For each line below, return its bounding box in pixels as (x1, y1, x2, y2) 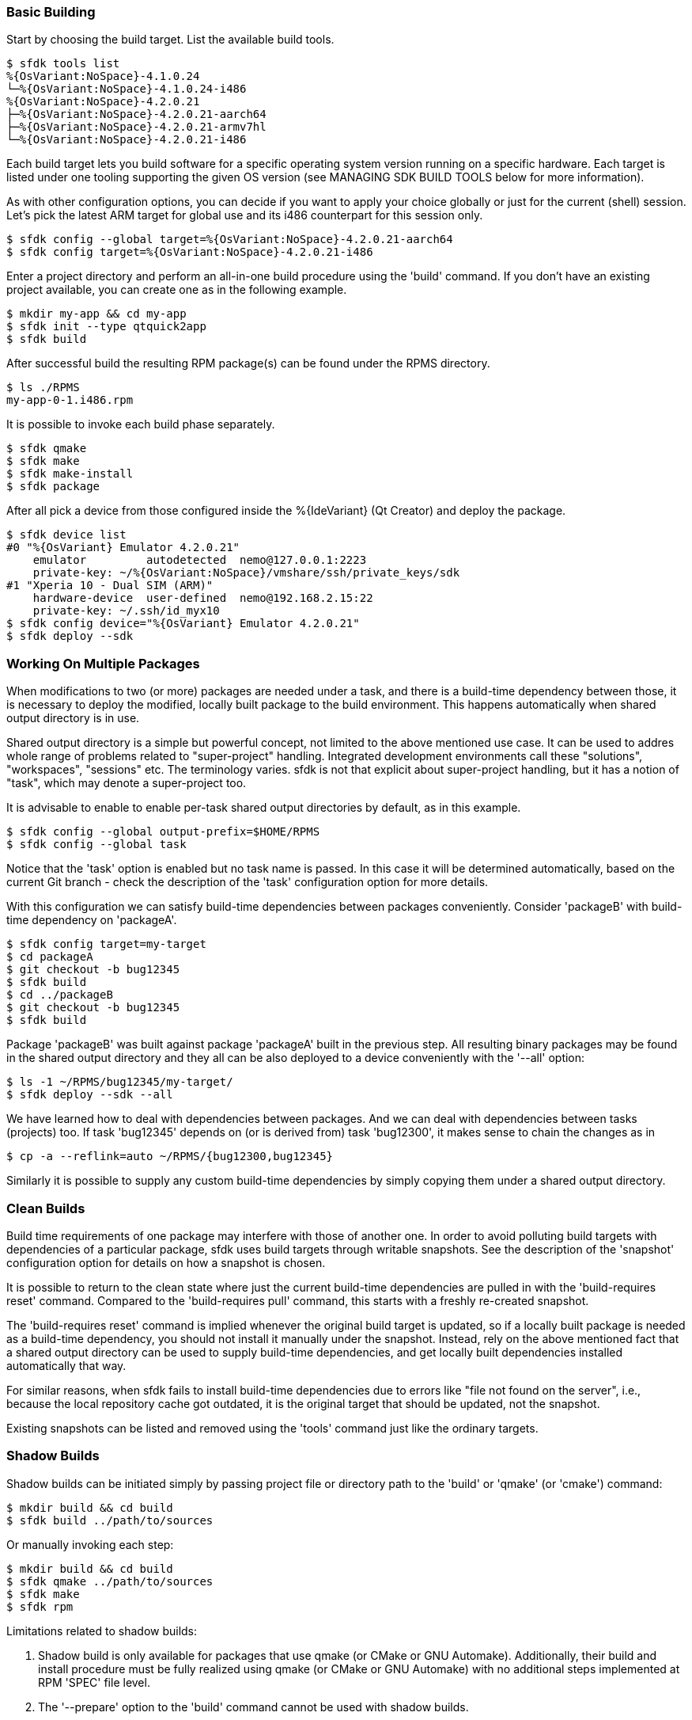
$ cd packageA (6, 950, 93, 964)
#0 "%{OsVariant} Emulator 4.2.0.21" (6, 541, 240, 554)
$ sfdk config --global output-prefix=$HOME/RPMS (6, 825, 320, 839)
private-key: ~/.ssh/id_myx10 (32, 604, 220, 618)
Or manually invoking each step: (6, 1537, 174, 1551)
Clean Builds (6, 1200, 85, 1216)
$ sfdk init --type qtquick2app (6, 320, 206, 333)
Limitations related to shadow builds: (6, 1623, 198, 1638)
